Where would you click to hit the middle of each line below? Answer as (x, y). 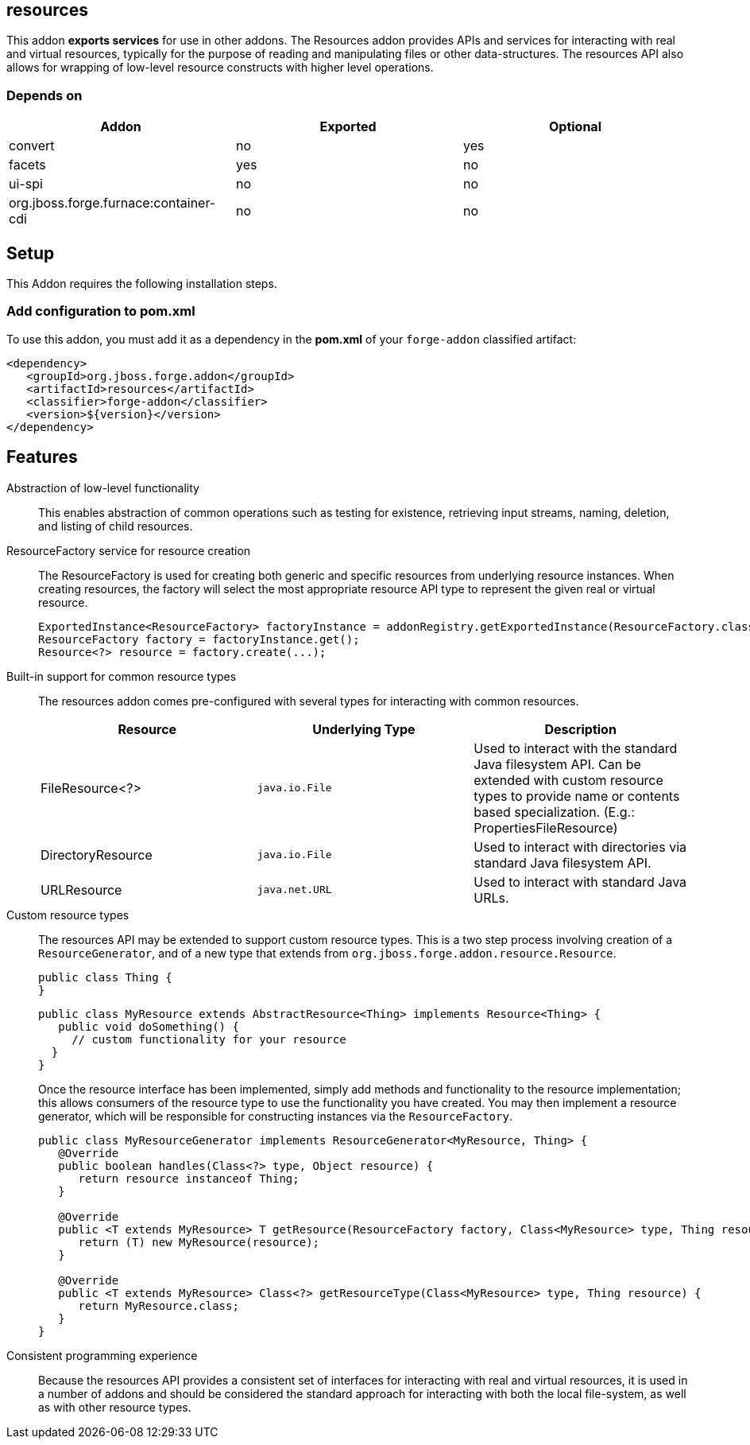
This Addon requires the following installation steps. (142, 284)
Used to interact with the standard (576, 748)
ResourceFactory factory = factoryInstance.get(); (199, 639)
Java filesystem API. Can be (557, 764)
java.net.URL (294, 890)
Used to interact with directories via (580, 847)
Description (580, 729)
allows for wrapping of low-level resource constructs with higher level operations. (220, 68)
